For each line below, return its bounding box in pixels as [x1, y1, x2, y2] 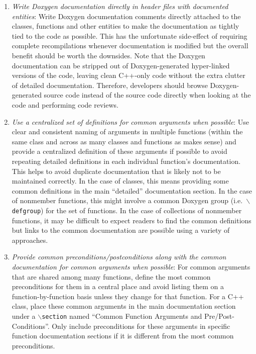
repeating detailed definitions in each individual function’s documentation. [12, 155, 241, 166]
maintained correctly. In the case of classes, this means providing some [12, 175, 229, 186]
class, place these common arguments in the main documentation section [12, 301, 236, 311]
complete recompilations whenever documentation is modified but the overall [12, 40, 248, 51]
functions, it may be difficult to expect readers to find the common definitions [12, 215, 251, 225]
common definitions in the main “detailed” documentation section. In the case [12, 185, 252, 196]
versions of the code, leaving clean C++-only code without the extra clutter [12, 70, 245, 80]
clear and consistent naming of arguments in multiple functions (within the [12, 126, 243, 137]
